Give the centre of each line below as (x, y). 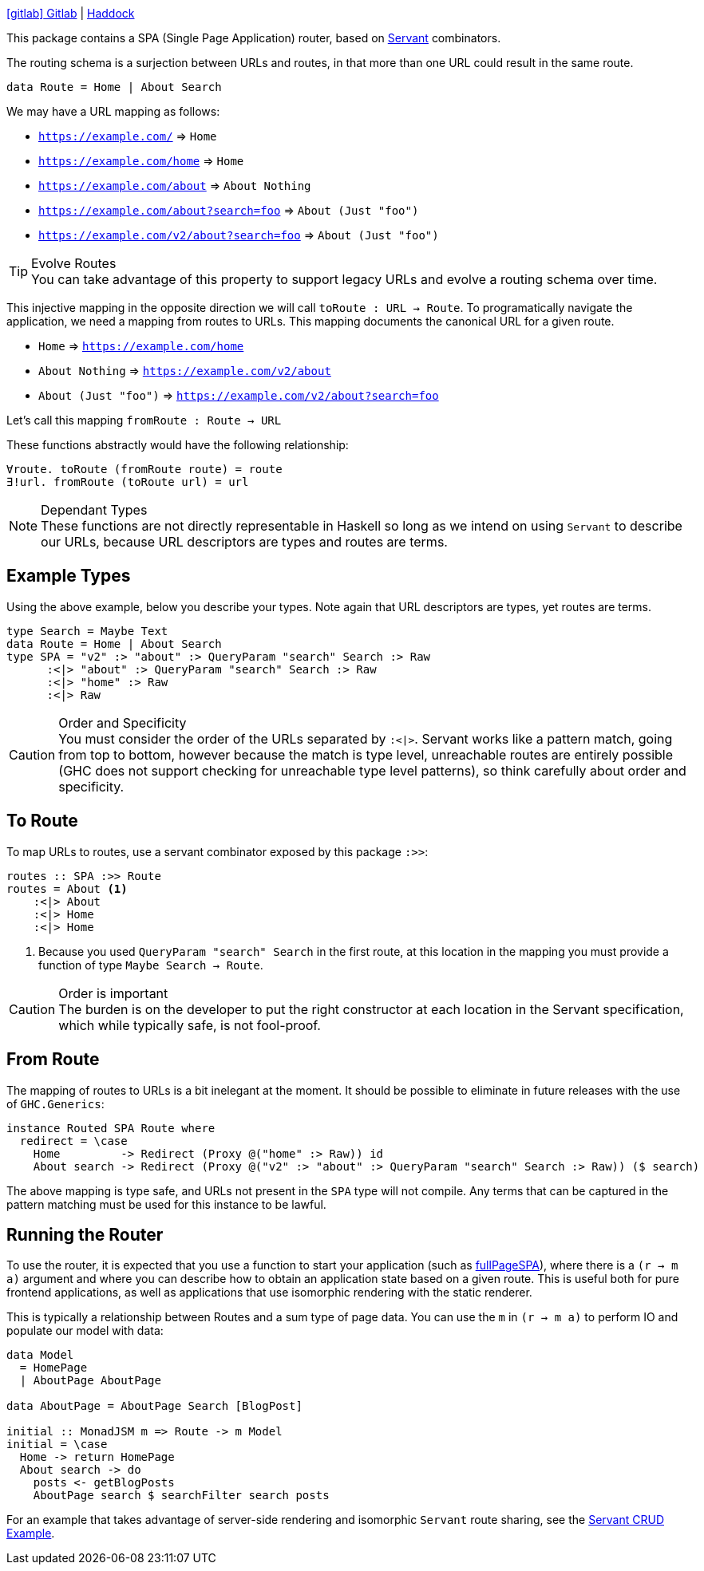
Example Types (69, 576)
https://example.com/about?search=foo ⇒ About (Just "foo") (229, 210)
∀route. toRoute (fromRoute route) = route (144, 469)
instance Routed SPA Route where (111, 1128)
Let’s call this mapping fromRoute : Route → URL (144, 420)
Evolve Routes (74, 263)
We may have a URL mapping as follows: (113, 111)
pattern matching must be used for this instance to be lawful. (166, 1204)
